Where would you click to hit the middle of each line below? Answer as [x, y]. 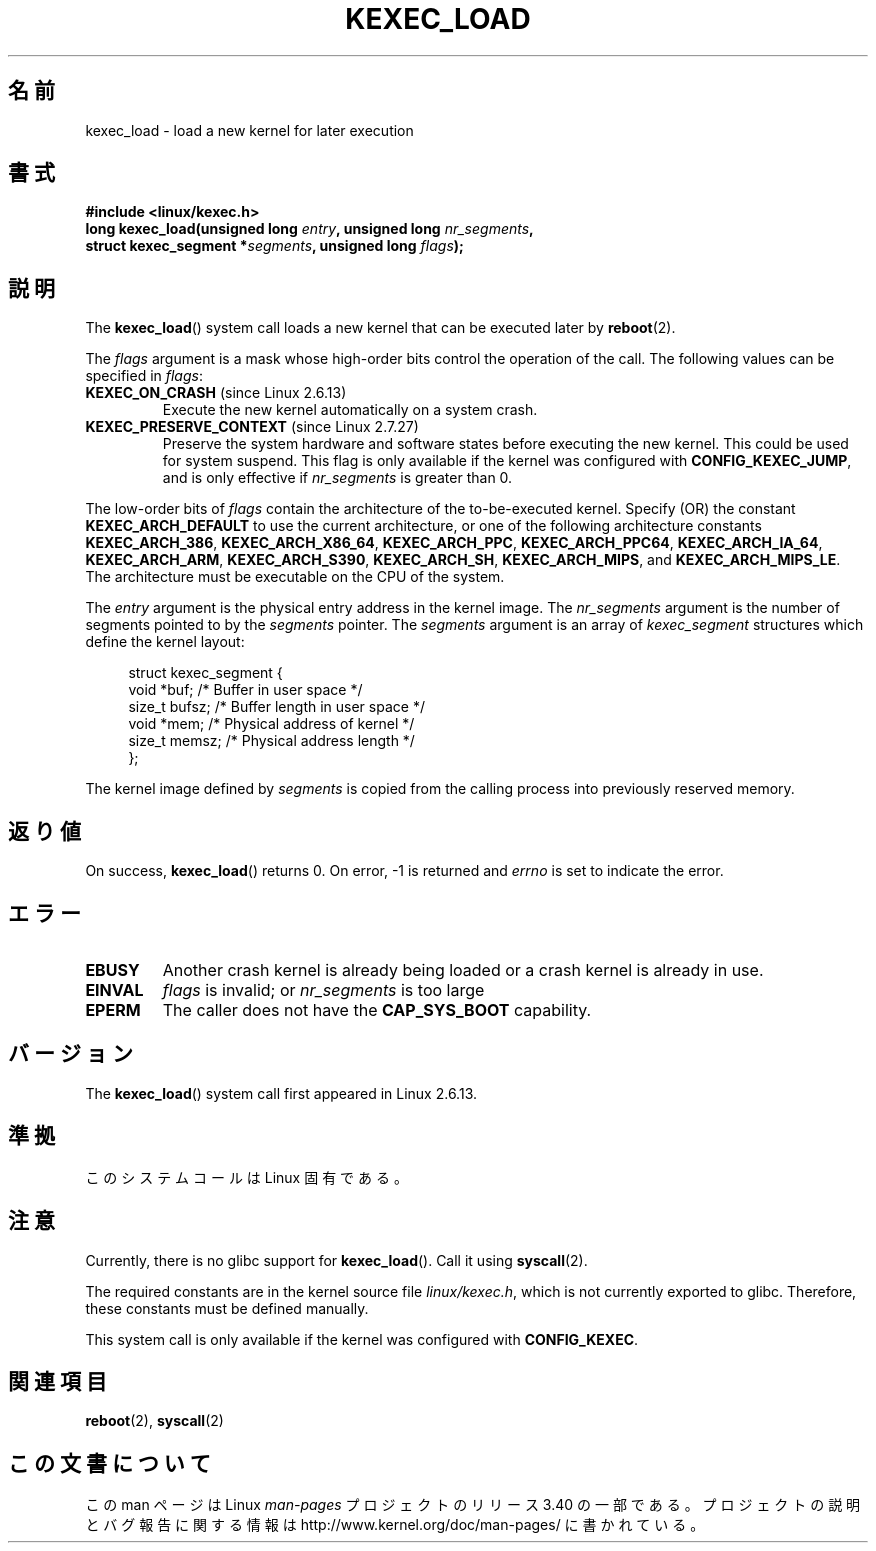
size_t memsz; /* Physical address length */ [271, 741]
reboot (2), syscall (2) [154, 1421]
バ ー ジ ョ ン [70, 1054]
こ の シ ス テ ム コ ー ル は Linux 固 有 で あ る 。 [246, 1177]
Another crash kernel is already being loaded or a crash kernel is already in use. [463, 969]
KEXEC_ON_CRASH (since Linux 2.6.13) [216, 393]
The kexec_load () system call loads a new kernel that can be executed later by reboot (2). [380, 328]
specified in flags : [144, 376]
